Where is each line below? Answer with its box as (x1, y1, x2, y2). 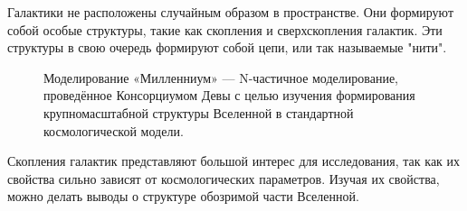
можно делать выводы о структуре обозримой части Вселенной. (7, 187, 359, 206)
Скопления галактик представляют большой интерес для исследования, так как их (7, 151, 461, 170)
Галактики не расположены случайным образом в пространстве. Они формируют (7, 3, 454, 21)
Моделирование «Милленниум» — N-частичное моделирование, (43, 68, 399, 87)
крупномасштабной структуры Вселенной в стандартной (43, 103, 354, 122)
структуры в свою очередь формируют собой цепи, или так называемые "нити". (7, 38, 447, 57)
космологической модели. (43, 121, 184, 140)
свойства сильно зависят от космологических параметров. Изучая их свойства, (7, 169, 440, 188)
